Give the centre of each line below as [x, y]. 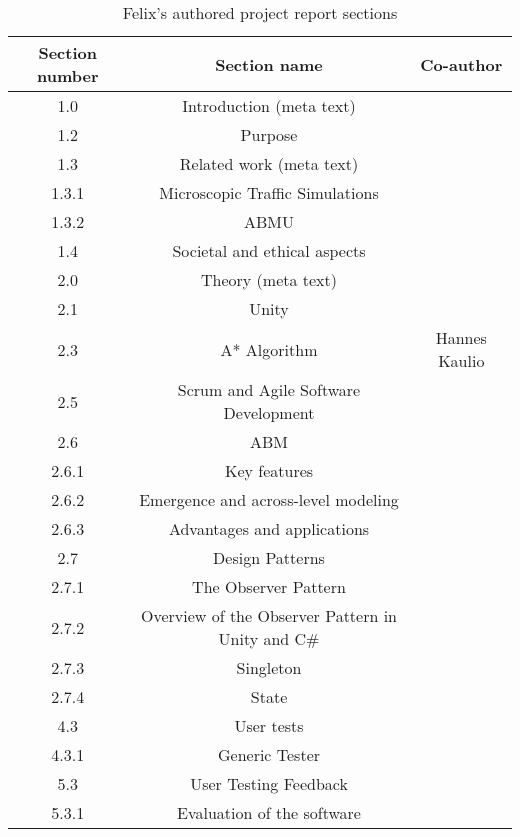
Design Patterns [269, 557]
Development [269, 412]
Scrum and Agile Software [269, 389]
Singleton [269, 667]
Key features [269, 470]
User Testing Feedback [269, 783]
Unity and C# [269, 638]
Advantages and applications [269, 528]
